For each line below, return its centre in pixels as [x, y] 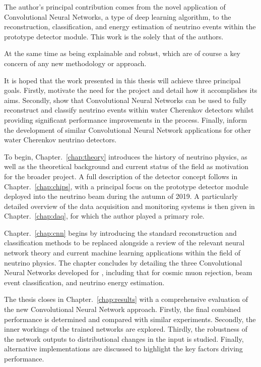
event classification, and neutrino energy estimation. [84, 282]
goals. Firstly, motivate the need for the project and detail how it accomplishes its [131, 90]
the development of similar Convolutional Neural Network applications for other [127, 129]
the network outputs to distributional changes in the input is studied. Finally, [124, 338]
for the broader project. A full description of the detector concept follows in [121, 176]
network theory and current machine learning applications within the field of [122, 253]
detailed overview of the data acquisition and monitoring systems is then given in [129, 206]
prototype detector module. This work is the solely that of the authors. [114, 36]
